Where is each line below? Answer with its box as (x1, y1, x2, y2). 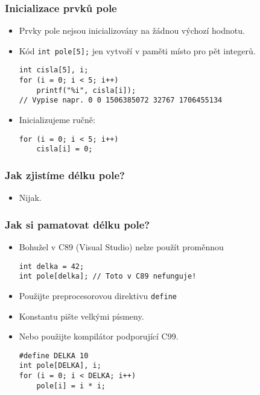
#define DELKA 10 (19, 351, 89, 360)
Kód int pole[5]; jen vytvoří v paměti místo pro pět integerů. (19, 44, 256, 57)
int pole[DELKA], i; (19, 361, 101, 370)
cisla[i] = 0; (36, 145, 93, 154)
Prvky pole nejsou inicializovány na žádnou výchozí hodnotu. (19, 24, 245, 37)
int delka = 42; (19, 262, 84, 271)
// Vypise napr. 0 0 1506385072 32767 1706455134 (19, 96, 223, 105)
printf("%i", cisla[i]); (36, 86, 136, 95)
